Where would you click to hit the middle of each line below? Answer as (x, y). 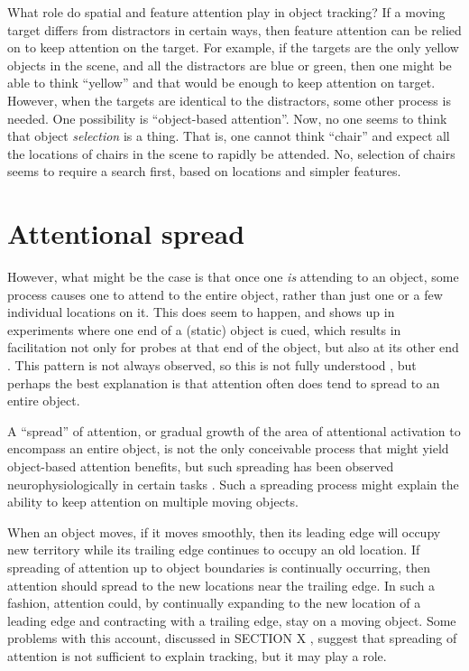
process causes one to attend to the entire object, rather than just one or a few (225, 294)
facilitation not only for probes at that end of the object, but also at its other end (233, 347)
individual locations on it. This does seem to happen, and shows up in (201, 312)
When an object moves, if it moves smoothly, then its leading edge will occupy (224, 531)
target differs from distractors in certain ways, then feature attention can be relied (234, 29)
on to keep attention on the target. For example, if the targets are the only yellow (233, 47)
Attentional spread (126, 233)
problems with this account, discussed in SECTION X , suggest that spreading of (232, 638)
